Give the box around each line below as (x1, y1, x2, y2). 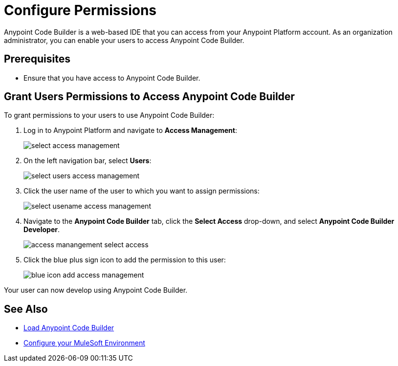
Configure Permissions (4, 2, 157, 19)
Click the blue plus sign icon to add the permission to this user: (23, 256, 226, 264)
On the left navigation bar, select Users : (23, 156, 152, 165)
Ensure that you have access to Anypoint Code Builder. (23, 73, 200, 82)
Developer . (23, 225, 60, 234)
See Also (4, 302, 48, 315)
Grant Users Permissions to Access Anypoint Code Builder (4, 90, 295, 103)
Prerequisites (4, 53, 70, 65)
